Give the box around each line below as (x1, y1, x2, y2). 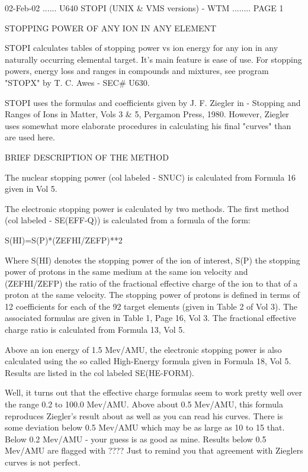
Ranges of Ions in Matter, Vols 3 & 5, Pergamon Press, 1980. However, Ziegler (5, 108, 289, 120)
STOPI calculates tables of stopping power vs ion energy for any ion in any (5, 41, 278, 54)
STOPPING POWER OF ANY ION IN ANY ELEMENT (5, 21, 217, 34)
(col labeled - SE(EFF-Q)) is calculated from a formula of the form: (5, 214, 251, 226)
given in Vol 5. (5, 182, 57, 195)
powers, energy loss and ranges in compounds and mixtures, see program (5, 65, 269, 77)
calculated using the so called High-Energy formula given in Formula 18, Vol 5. (5, 355, 291, 367)
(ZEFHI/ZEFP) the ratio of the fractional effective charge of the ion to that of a (5, 277, 298, 289)
